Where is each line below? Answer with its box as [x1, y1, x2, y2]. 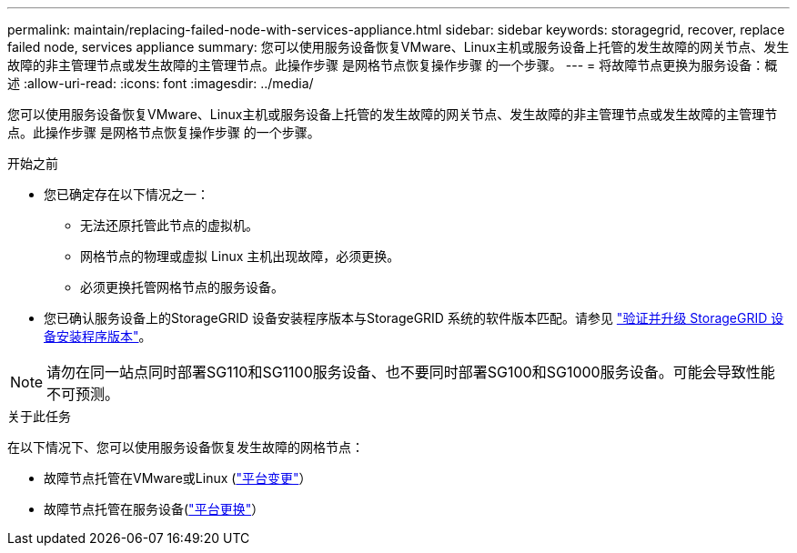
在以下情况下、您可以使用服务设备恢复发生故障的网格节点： [7, 439, 364, 455]
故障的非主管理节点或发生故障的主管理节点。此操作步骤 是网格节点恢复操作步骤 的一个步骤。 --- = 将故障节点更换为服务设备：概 [7, 57, 778, 73]
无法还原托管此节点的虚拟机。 [80, 217, 258, 233]
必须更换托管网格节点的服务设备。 [80, 279, 284, 295]
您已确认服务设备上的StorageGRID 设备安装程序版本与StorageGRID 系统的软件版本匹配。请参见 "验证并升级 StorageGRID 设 [44, 310, 784, 326]
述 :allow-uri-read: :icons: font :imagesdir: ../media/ [7, 75, 314, 91]
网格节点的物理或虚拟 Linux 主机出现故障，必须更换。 [80, 248, 400, 264]
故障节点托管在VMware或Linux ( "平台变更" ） [44, 470, 312, 486]
